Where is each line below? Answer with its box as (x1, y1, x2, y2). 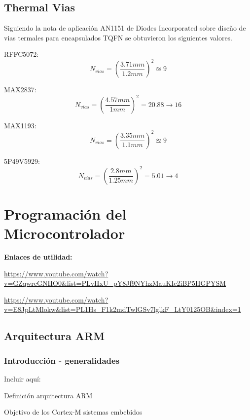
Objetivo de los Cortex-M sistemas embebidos (4, 407, 143, 417)
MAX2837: (4, 84, 36, 95)
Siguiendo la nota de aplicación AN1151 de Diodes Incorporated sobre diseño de (4, 23, 246, 33)
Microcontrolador (4, 223, 125, 243)
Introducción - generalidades (4, 354, 120, 366)
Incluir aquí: (4, 374, 41, 384)
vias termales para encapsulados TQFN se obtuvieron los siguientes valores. (4, 32, 233, 42)
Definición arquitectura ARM (4, 390, 93, 400)
